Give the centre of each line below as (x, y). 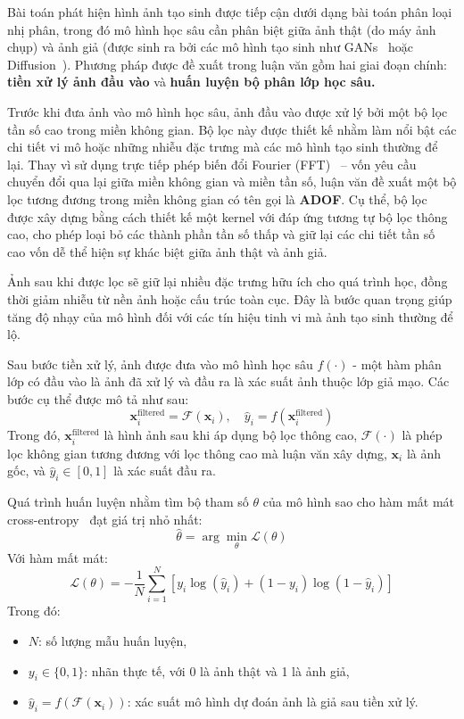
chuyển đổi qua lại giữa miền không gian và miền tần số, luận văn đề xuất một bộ (232, 182)
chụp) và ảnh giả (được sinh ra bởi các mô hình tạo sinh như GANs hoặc (211, 47)
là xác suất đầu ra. (165, 471)
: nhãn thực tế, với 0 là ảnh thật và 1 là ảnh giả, (217, 670)
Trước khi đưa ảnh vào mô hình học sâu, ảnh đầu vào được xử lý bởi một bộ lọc (228, 111)
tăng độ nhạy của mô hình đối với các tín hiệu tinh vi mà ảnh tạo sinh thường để (230, 316)
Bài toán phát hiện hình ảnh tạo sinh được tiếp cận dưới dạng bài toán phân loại (230, 12)
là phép (422, 435)
